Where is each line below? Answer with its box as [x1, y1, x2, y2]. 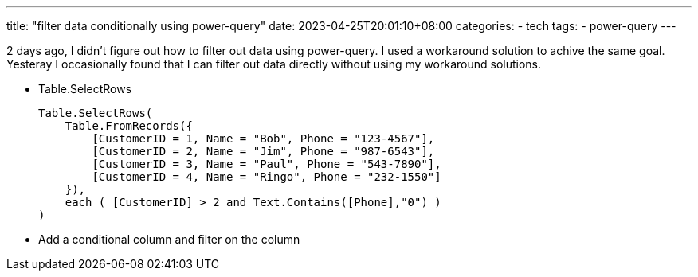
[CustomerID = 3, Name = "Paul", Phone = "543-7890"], [92, 158, 441, 170]
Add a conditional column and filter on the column [38, 232, 300, 246]
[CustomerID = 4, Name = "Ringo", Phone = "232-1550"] [92, 170, 441, 183]
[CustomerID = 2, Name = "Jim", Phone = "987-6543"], [92, 145, 435, 158]
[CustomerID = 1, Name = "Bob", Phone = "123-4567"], [92, 132, 435, 145]
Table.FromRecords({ [65, 119, 193, 132]
